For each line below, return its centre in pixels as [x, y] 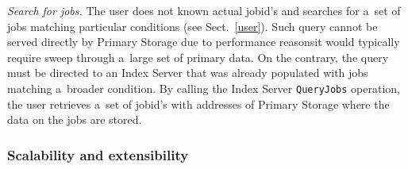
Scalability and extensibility [98, 154]
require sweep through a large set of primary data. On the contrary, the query [198, 57]
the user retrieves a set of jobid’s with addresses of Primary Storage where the [198, 104]
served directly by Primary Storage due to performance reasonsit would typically [204, 42]
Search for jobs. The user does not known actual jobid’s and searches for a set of [204, 10]
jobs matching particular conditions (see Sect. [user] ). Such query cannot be [192, 26]
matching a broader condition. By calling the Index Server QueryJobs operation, [204, 88]
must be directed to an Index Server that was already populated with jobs [188, 73]
